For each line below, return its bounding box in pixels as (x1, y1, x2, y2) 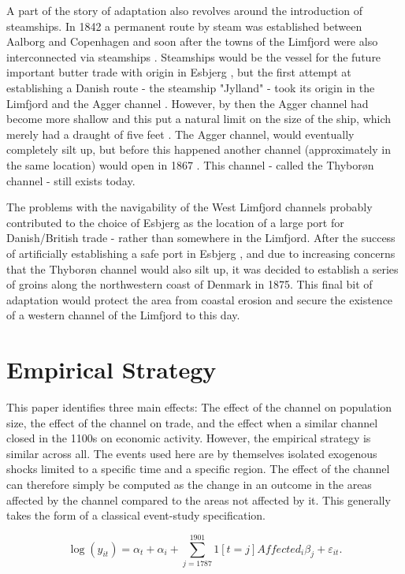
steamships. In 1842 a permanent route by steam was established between (6, 17, 362, 34)
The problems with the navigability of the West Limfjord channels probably (6, 199, 373, 215)
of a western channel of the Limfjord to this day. (6, 307, 240, 323)
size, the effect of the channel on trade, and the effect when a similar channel (6, 414, 378, 430)
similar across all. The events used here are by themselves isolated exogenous (6, 445, 377, 461)
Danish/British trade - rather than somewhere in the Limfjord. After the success (6, 229, 396, 246)
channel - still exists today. (6, 172, 136, 188)
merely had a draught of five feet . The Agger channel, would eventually (6, 125, 355, 142)
